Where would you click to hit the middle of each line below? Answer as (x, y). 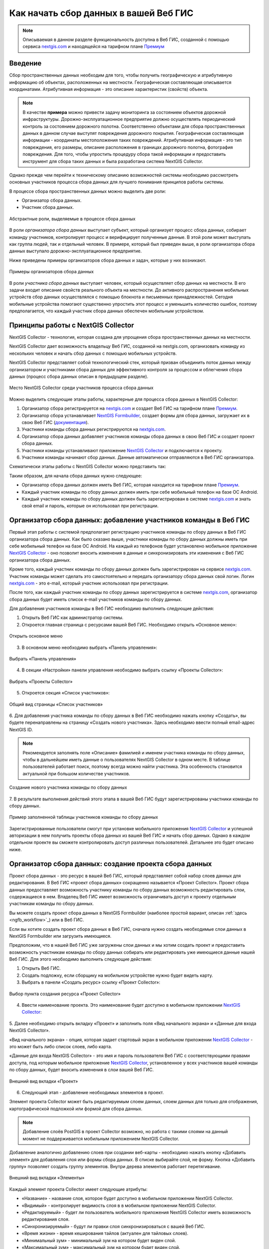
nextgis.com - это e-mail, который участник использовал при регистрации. (89, 583)
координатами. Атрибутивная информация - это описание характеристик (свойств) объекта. (109, 89)
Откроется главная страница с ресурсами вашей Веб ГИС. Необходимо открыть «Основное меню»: (129, 624)
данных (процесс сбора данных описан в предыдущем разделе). (79, 377)
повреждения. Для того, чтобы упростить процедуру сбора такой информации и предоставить (124, 154)
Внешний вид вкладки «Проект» (44, 1081)
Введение (25, 63)
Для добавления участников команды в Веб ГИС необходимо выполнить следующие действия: (112, 609)
